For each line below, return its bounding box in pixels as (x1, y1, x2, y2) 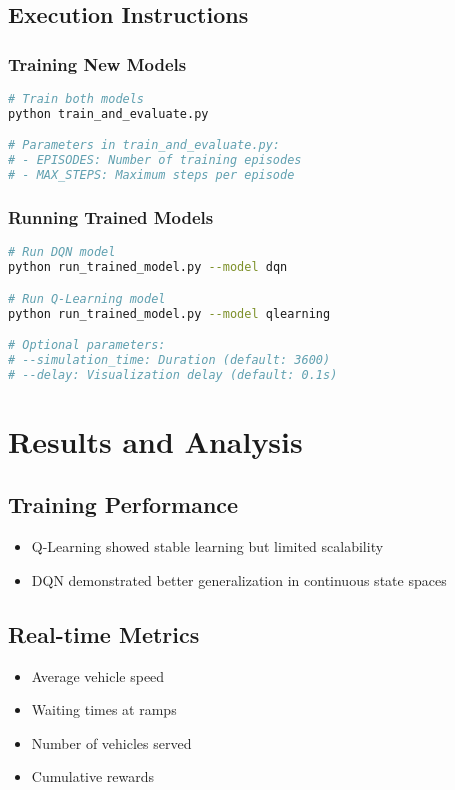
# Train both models (8, 92, 145, 106)
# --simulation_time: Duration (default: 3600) (8, 352, 331, 367)
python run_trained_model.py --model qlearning (8, 306, 331, 321)
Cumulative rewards (31, 766, 155, 787)
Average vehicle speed (31, 665, 165, 686)
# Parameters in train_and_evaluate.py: (8, 138, 281, 153)
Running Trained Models (8, 204, 214, 229)
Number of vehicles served (31, 732, 192, 753)
